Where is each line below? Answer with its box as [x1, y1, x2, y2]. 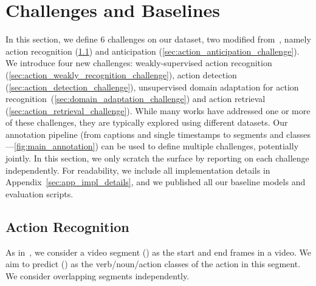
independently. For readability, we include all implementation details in [5, 163, 270, 176]
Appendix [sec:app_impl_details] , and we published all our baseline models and [5, 175, 306, 188]
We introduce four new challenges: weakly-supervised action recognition [5, 56, 272, 69]
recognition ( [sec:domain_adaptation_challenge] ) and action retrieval [5, 92, 266, 105]
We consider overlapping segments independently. [5, 269, 190, 282]
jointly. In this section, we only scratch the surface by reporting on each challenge [5, 152, 309, 165]
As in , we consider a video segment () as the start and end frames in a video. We [5, 245, 311, 258]
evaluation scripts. [5, 187, 74, 200]
